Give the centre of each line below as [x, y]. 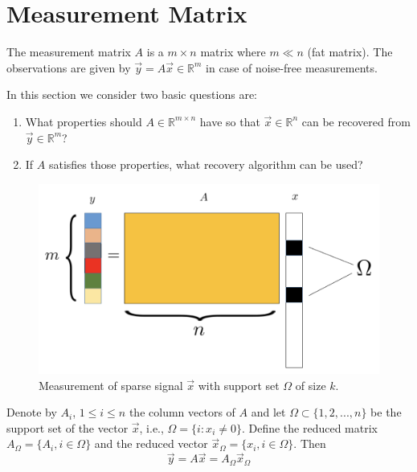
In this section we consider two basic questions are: [132, 94]
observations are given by [69, 67]
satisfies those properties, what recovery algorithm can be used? [206, 164]
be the [386, 412]
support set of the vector [67, 427]
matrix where [233, 52]
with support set [239, 385]
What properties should [84, 121]
